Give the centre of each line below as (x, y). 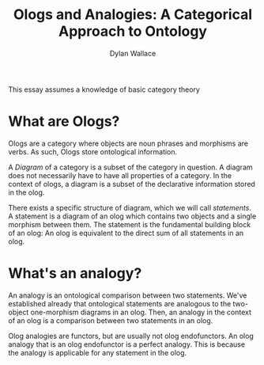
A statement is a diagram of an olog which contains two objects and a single (132, 216)
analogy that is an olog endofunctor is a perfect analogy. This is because (127, 344)
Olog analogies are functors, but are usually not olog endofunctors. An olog (131, 336)
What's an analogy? (75, 274)
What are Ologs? (64, 122)
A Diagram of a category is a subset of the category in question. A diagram (130, 167)
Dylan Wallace (133, 53)
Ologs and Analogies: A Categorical (133, 15)
